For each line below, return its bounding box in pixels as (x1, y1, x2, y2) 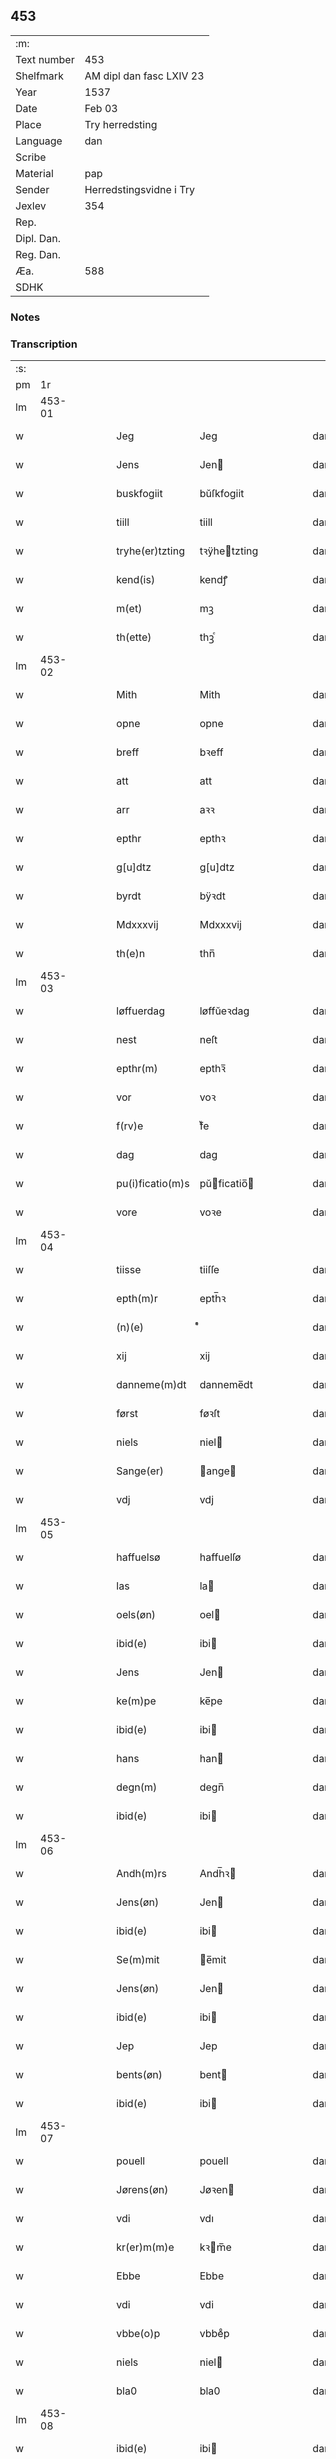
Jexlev (15, 199, 47, 213)
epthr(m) (116, 1062, 158, 1076)
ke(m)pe (116, 1694, 157, 1708)
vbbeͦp (199, 2327, 230, 2341)
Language (15, 134, 63, 148)
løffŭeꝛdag (199, 1004, 250, 1018)
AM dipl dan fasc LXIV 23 (84, 69, 205, 83)
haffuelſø (199, 1550, 242, 1564)
